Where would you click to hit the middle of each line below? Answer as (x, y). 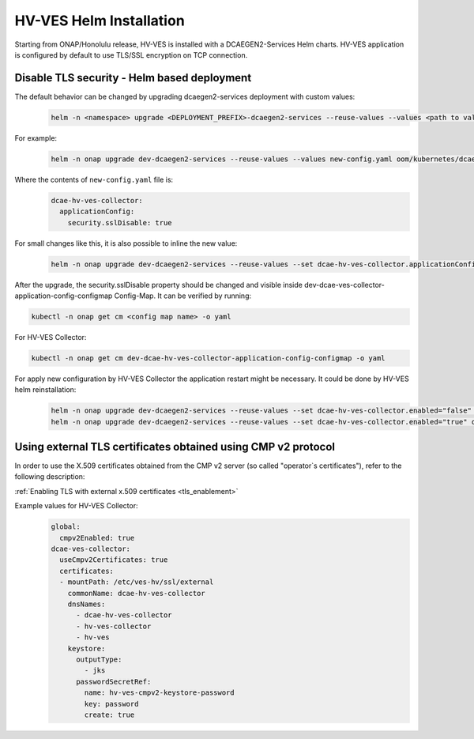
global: (66, 527)
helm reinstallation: (45, 390)
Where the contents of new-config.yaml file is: (94, 179)
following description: (50, 477)
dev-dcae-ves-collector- (344, 285)
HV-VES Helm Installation (100, 21)
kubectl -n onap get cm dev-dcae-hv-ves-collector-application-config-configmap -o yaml (209, 358)
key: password (111, 704)
